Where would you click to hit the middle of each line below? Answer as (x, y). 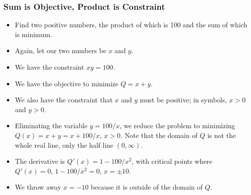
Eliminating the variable (51, 126)
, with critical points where (172, 161)
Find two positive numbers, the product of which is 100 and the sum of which (131, 25)
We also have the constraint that (64, 100)
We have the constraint (49, 67)
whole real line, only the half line (64, 145)
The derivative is (40, 161)
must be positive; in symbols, (183, 100)
